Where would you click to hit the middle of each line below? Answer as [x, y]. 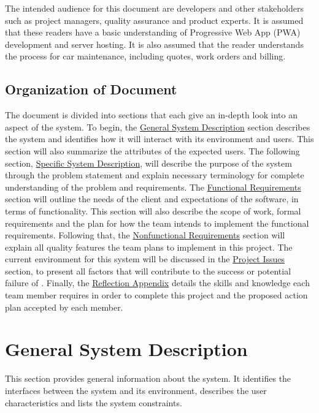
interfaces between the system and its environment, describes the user [136, 390]
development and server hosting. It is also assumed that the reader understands [154, 44]
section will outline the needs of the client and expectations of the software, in [152, 199]
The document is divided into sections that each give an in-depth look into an [152, 115]
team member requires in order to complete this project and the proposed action [156, 295]
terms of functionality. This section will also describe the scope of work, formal [153, 210]
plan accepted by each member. [64, 307]
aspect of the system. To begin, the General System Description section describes [158, 127]
